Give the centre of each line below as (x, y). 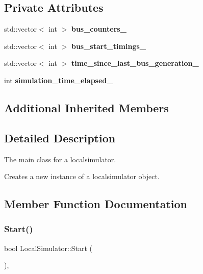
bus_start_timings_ (108, 46)
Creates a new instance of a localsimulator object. (82, 176)
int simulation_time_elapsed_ (59, 80)
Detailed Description (60, 138)
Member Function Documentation (96, 204)
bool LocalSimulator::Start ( (48, 248)
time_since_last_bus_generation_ (135, 63)
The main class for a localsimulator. (60, 159)
